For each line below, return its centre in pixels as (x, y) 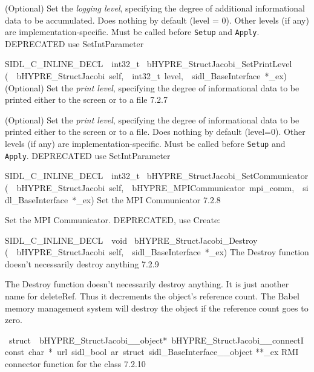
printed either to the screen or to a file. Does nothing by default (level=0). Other (155, 132)
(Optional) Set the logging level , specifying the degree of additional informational (155, 8)
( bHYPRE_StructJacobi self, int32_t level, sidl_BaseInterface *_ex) (146, 76)
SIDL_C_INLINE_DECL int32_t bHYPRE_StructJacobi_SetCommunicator (157, 176)
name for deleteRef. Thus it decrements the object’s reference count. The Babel (152, 296)
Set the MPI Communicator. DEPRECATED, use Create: (113, 220)
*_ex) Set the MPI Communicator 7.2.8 (146, 199)
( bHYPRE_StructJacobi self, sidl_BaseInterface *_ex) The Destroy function (157, 252)
